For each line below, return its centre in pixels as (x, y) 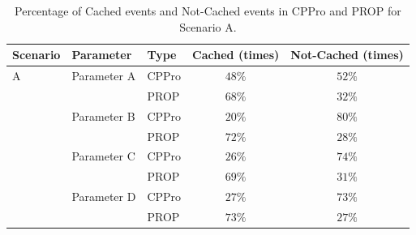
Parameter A (104, 76)
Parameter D (104, 197)
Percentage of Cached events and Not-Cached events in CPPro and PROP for (208, 11)
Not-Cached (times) (347, 55)
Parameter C (103, 156)
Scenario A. (208, 26)
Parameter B (103, 115)
